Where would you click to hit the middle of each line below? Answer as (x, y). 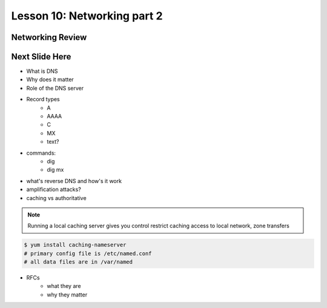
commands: (41, 153)
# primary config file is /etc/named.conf (88, 253)
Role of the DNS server (55, 88)
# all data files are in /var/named (78, 262)
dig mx (55, 170)
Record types (43, 99)
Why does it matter (50, 79)
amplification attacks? (54, 189)
